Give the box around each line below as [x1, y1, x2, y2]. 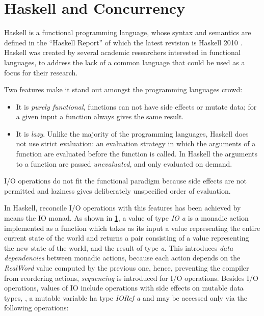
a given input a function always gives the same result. [16, 111, 184, 122]
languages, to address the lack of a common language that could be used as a [4, 57, 245, 67]
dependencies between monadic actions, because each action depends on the [4, 252, 241, 263]
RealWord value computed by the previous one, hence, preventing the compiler [4, 262, 249, 273]
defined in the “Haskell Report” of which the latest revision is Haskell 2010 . [4, 37, 243, 47]
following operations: [4, 302, 69, 313]
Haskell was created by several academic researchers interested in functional [4, 47, 241, 58]
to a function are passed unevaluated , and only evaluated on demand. [16, 158, 232, 169]
